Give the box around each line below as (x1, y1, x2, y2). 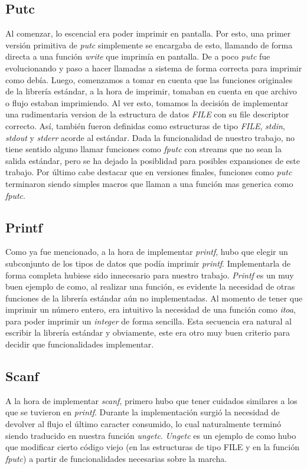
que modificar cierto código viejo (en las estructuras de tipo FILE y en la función (5, 441, 299, 453)
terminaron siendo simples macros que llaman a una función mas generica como (5, 177, 293, 189)
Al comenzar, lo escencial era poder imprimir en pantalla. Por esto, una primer (5, 27, 291, 40)
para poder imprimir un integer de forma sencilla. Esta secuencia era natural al (5, 314, 292, 327)
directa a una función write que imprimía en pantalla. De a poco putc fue (5, 50, 270, 63)
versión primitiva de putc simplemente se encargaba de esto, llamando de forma (5, 38, 293, 51)
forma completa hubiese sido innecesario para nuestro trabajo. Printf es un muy (5, 268, 294, 281)
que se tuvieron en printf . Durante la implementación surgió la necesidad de (5, 406, 280, 418)
